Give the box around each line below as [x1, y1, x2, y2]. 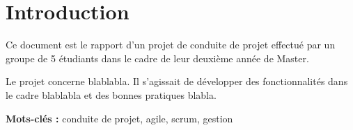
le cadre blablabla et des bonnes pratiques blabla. [6, 87, 217, 102]
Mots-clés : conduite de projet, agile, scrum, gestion [6, 111, 233, 125]
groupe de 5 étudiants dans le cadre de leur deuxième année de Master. [6, 50, 309, 65]
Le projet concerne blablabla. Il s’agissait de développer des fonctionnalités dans [6, 74, 348, 89]
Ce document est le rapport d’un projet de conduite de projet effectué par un [6, 37, 336, 52]
